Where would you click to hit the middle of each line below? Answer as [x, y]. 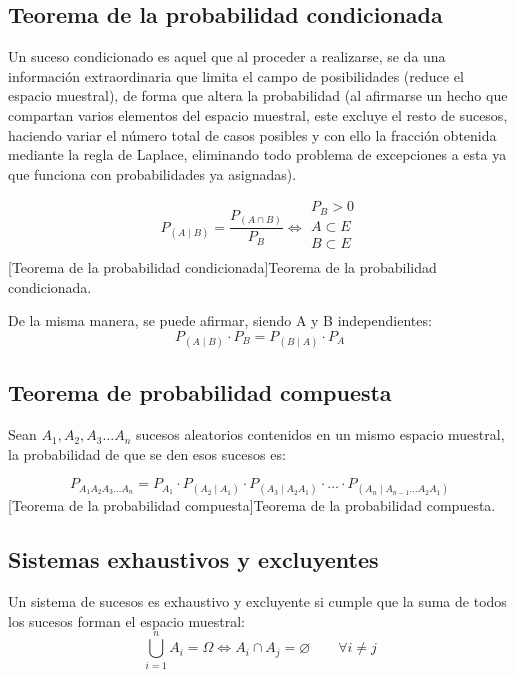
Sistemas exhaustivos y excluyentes [193, 559]
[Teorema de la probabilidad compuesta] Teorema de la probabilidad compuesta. [252, 505]
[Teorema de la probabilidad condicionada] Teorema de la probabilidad [222, 266]
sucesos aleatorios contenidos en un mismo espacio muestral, [320, 434]
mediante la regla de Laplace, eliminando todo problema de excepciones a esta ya [257, 154]
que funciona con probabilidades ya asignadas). [152, 173]
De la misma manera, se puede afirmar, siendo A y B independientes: [220, 320]
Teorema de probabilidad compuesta [200, 392]
